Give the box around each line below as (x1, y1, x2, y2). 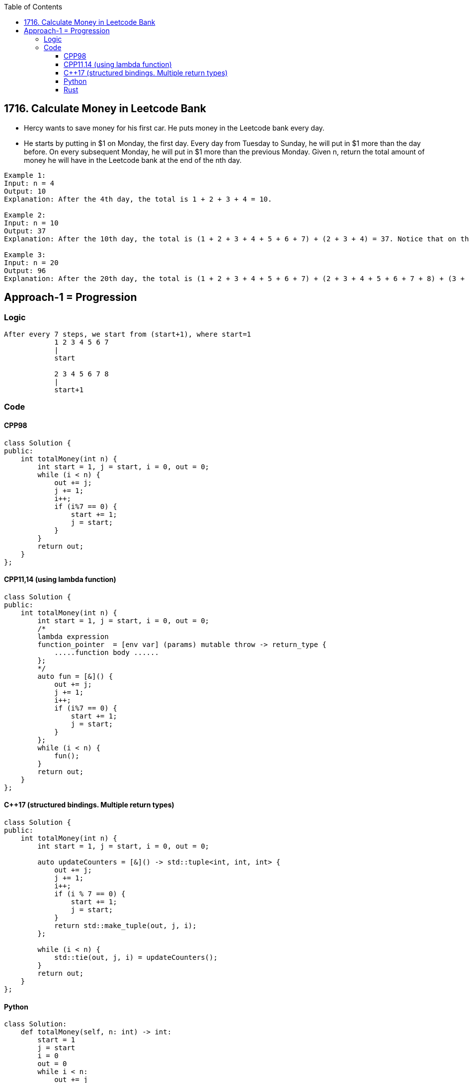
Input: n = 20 (4, 258, 59, 267)
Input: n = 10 (4, 218, 59, 227)
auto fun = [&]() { (37, 672, 113, 680)
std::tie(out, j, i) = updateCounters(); (54, 953, 218, 962)
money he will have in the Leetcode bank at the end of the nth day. (24, 155, 242, 164)
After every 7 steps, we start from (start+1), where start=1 (4, 330, 251, 339)
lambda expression (37, 632, 109, 641)
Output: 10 (4, 187, 46, 195)
